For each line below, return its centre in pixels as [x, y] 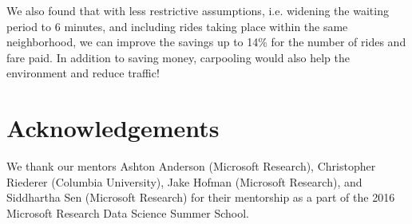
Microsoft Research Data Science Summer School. [128, 212]
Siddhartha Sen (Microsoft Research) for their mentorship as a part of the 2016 [201, 197]
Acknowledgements [113, 128]
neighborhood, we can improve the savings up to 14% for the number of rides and [206, 42]
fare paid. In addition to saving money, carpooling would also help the [178, 57]
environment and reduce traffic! [83, 73]
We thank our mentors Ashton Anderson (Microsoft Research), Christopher [191, 166]
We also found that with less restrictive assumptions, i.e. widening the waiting [198, 10]
